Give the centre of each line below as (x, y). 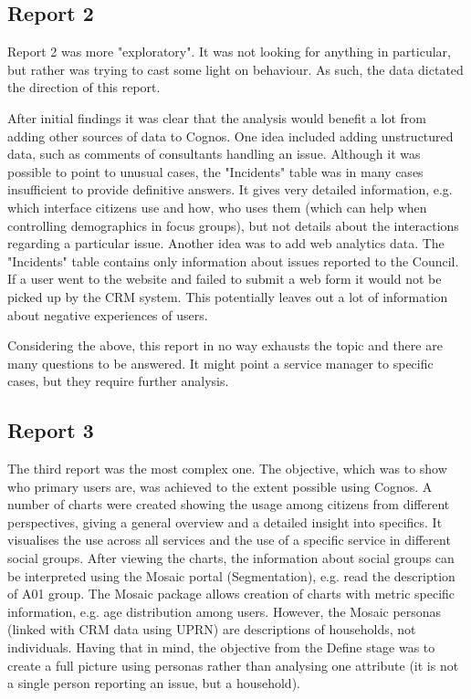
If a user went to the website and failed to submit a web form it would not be (225, 279)
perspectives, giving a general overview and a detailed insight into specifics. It (225, 522)
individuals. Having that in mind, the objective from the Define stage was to (221, 647)
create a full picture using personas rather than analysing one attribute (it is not (233, 665)
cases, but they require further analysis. (118, 381)
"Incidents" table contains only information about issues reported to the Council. (233, 261)
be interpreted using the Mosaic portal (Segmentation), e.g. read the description (231, 575)
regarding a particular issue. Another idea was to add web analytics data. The (226, 243)
